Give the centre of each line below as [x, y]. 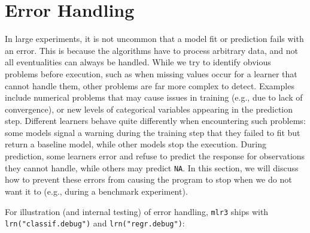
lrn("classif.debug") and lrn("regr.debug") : [95, 223]
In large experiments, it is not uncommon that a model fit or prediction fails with [154, 39]
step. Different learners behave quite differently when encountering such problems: [155, 121]
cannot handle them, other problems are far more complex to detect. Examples [150, 85]
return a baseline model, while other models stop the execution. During [136, 144]
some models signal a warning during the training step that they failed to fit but [153, 132]
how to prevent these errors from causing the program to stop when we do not [148, 179]
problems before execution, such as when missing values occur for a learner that [151, 73]
